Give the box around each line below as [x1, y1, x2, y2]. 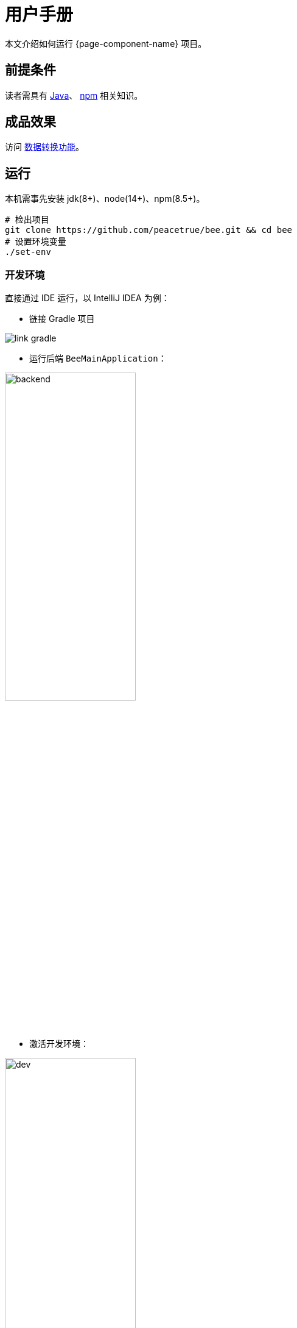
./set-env [5, 247, 51, 257]
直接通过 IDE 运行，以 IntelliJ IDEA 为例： [5, 293, 170, 304]
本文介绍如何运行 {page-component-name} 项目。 [5, 38, 207, 49]
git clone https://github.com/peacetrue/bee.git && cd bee [5, 225, 293, 235]
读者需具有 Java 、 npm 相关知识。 [5, 90, 143, 101]
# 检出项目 [5, 215, 49, 225]
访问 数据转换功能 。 [5, 141, 84, 152]
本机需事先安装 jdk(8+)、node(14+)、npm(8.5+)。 [5, 193, 205, 204]
